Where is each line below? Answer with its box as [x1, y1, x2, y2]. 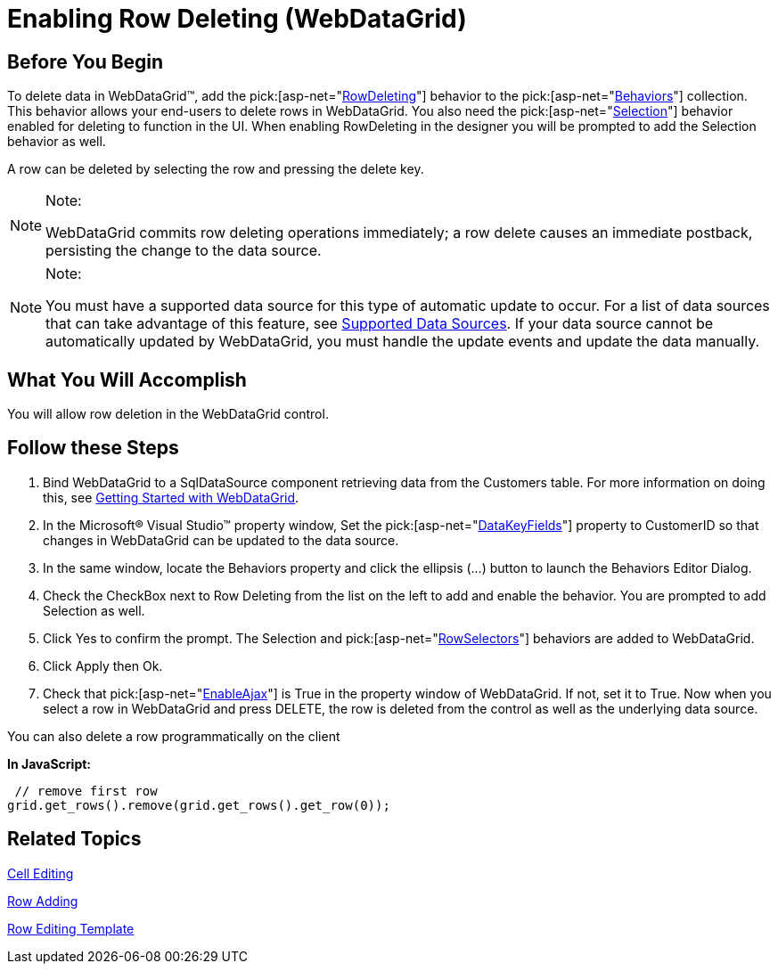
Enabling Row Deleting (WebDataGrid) [7, 4, 467, 34]
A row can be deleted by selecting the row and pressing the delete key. [7, 161, 424, 177]
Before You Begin [7, 50, 164, 73]
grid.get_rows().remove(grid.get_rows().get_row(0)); [7, 797, 390, 812]
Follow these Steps [7, 437, 179, 460]
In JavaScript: [7, 755, 92, 771]
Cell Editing [7, 865, 74, 881]
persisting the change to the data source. [45, 241, 322, 260]
